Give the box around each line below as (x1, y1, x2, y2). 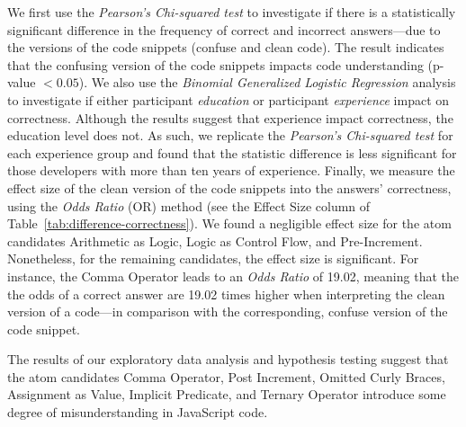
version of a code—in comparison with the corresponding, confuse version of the (7, 302, 448, 321)
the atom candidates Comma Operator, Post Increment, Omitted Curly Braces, (7, 367, 445, 386)
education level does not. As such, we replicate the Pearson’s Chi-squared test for (7, 126, 453, 145)
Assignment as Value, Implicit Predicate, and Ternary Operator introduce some (7, 385, 446, 404)
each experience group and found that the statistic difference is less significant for (7, 143, 457, 162)
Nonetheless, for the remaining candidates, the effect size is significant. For (7, 249, 419, 268)
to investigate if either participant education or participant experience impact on (7, 90, 450, 109)
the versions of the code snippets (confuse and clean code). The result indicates (7, 38, 444, 57)
